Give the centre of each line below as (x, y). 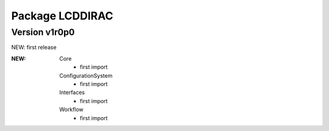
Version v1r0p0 (43, 32)
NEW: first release (34, 47)
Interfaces (72, 92)
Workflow (71, 110)
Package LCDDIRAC (62, 16)
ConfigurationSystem (86, 75)
